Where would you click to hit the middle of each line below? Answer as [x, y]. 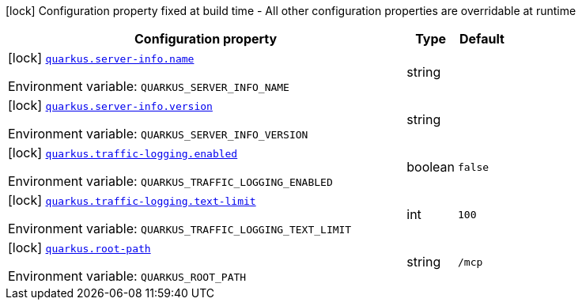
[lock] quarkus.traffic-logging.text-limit [132, 200]
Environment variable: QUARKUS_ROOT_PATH [127, 276]
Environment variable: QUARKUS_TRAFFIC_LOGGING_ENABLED [170, 181]
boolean [431, 167]
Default [482, 39]
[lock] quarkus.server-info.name [101, 58]
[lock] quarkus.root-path [79, 247]
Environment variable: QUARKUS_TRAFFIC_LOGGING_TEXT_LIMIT [180, 229]
